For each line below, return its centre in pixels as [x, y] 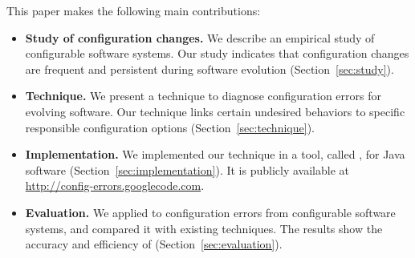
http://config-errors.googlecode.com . [115, 185]
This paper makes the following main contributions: [134, 10]
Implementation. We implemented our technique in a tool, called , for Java [215, 154]
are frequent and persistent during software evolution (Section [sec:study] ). [210, 69]
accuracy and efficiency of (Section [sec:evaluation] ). [154, 244]
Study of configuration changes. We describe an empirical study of [200, 37]
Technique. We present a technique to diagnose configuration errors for [203, 96]
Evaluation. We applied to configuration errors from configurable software [210, 212]
